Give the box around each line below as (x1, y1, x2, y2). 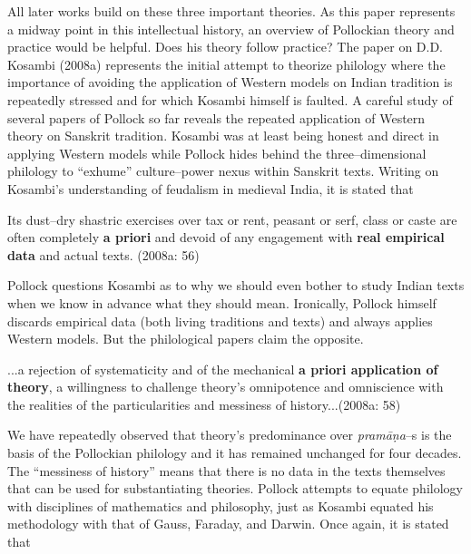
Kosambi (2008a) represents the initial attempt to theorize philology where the (7, 54, 446, 73)
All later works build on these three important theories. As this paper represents (7, 2, 456, 20)
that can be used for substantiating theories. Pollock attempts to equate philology (7, 479, 463, 498)
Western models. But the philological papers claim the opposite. (7, 329, 364, 348)
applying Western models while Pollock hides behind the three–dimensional (7, 143, 427, 162)
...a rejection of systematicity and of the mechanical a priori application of (7, 359, 438, 378)
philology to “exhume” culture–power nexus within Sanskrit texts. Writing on (7, 161, 439, 180)
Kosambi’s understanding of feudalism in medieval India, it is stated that (7, 179, 414, 198)
